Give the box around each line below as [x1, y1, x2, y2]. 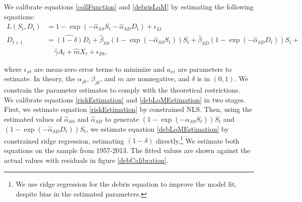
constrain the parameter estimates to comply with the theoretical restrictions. [4, 84, 241, 95]
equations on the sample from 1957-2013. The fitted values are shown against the [4, 145, 250, 155]
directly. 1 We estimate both [156, 134, 240, 146]
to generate [105, 113, 139, 124]
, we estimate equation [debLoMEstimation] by [86, 123, 229, 134]
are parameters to [178, 63, 232, 74]
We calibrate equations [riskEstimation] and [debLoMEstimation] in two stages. [4, 94, 245, 104]
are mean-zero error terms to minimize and [34, 63, 165, 74]
